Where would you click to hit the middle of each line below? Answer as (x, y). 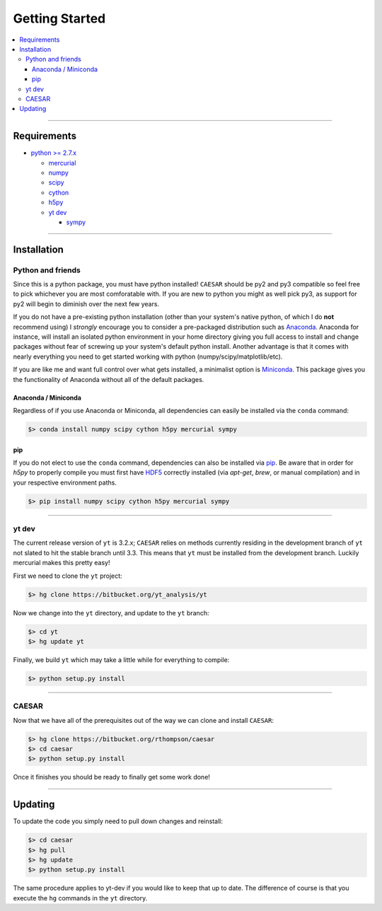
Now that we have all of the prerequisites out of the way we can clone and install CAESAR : (144, 720)
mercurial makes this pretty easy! (62, 563)
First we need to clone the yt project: (68, 576)
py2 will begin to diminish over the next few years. (86, 303)
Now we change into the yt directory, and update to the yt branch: (111, 613)
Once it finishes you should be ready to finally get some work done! (111, 777)
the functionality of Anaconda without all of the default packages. (109, 379)
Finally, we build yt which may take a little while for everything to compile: (121, 660)
